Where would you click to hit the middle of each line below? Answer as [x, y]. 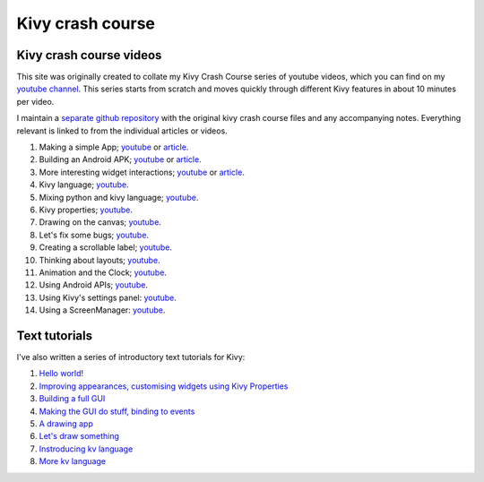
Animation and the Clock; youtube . [103, 272]
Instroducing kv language [86, 449]
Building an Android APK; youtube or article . [120, 159]
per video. [35, 101]
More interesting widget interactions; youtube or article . [142, 172]
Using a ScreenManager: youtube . [102, 310]
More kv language [73, 461]
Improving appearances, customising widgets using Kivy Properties [164, 386]
